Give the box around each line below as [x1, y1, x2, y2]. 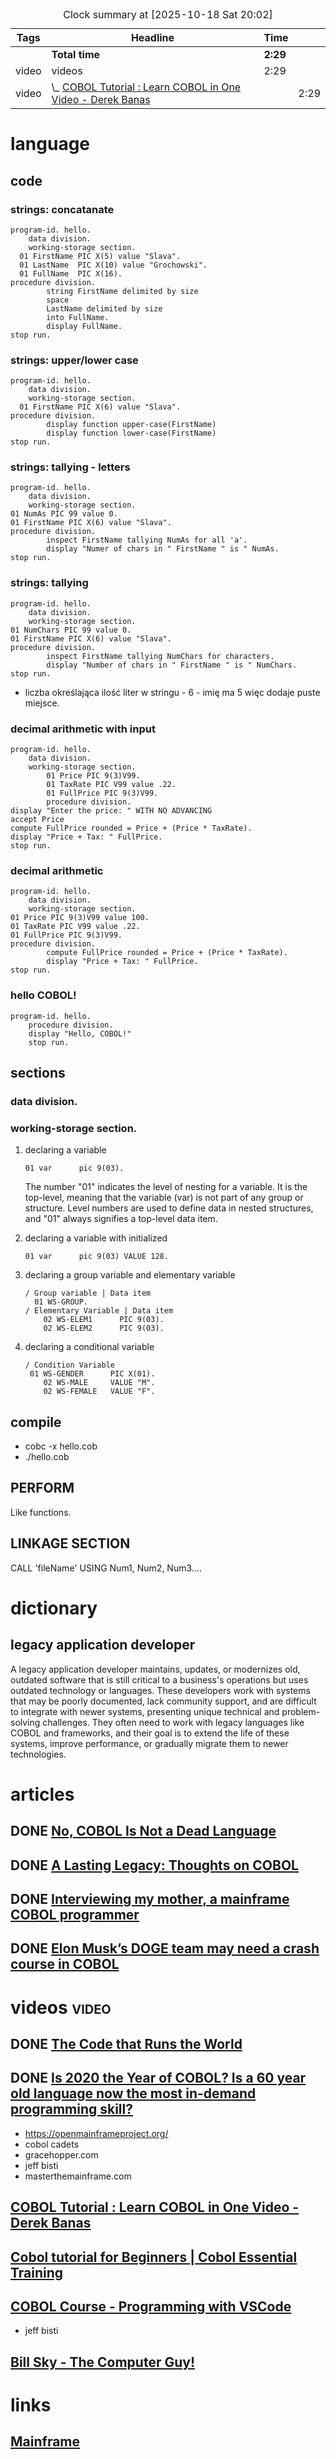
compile [10, 1413, 62, 1431]
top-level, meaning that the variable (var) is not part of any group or [24, 1192, 304, 1204]
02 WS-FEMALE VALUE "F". [43, 1387, 156, 1397]
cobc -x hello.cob [24, 1440, 98, 1452]
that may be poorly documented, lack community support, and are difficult [10, 1695, 317, 1707]
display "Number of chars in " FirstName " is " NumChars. [46, 660, 298, 670]
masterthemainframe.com [24, 2170, 132, 2182]
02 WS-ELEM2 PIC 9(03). [43, 1323, 165, 1334]
